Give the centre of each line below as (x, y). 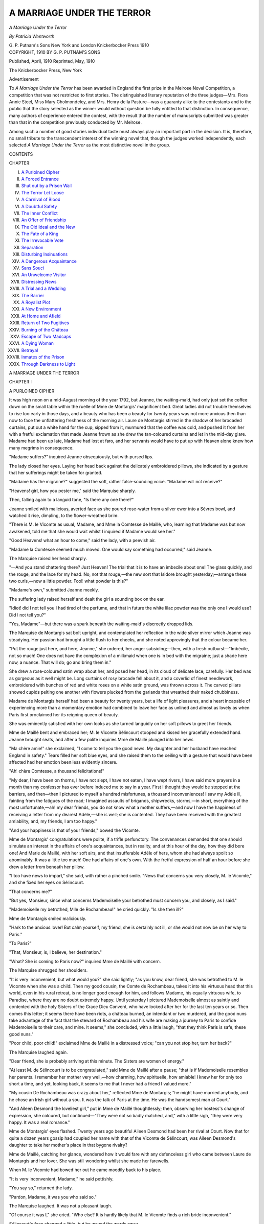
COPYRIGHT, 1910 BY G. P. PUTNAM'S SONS (55, 52)
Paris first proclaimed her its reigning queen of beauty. (64, 714)
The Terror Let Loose (43, 192)
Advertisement (24, 79)
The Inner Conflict (40, 213)
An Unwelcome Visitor (44, 275)
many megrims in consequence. (41, 447)
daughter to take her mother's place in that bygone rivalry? (68, 1145)
